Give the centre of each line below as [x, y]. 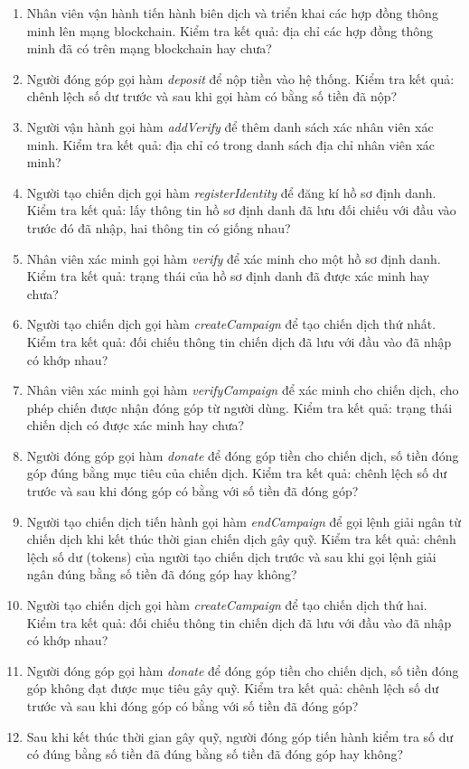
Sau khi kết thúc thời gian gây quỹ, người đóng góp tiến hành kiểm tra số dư [240, 736]
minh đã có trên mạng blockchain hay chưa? [149, 48]
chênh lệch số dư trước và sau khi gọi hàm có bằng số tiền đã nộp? [212, 96]
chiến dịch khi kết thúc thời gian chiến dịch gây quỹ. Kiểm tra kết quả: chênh [241, 539]
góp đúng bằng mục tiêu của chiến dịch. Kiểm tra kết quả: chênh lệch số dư [237, 473]
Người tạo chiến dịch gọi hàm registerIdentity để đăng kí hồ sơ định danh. [231, 192]
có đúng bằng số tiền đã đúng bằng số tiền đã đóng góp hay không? [215, 754]
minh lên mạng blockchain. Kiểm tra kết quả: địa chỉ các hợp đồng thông [230, 30]
